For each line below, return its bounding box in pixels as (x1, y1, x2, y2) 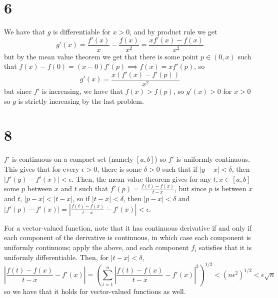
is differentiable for (53, 26, 110, 37)
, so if (72, 193, 90, 204)
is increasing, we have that (41, 86, 123, 96)
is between (214, 183, 246, 194)
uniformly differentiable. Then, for (4, 252, 108, 262)
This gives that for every (4, 163, 79, 174)
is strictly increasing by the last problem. (18, 95, 144, 106)
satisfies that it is (198, 242, 252, 253)
